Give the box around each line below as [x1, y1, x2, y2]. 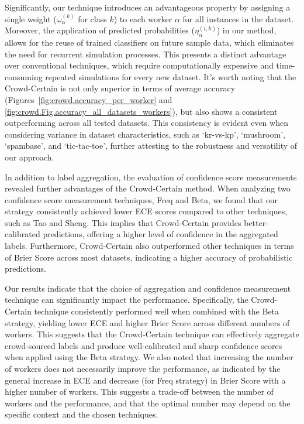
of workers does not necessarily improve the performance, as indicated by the [5, 363, 281, 375]
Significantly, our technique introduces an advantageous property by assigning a [5, 1, 291, 13]
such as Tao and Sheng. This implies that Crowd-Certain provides [5, 216, 241, 228]
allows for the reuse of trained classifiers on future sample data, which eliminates [5, 36, 294, 48]
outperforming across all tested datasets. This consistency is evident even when [5, 117, 288, 129]
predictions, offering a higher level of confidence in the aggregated [43, 228, 278, 240]
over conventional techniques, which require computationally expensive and [5, 59, 274, 71]
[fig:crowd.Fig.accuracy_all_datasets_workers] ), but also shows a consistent [5, 105, 278, 117]
